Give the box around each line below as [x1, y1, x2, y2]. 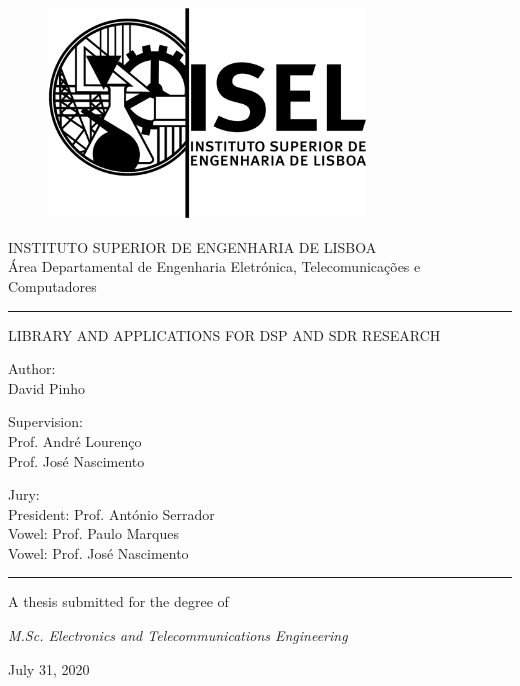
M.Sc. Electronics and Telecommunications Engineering [8, 625, 348, 646]
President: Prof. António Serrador [8, 503, 215, 524]
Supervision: [8, 411, 83, 432]
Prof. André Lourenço [8, 430, 142, 451]
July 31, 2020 [8, 658, 90, 679]
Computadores [8, 275, 97, 296]
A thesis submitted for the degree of [8, 591, 229, 612]
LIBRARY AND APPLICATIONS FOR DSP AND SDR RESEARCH [8, 324, 441, 345]
